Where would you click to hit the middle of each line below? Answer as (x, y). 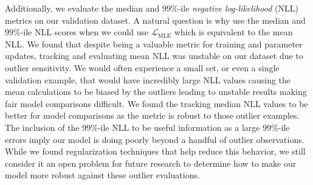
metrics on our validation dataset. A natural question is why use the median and (155, 20)
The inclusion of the (42, 127)
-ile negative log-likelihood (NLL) (238, 8)
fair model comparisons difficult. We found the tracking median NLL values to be (156, 103)
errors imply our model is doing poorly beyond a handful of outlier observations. (155, 139)
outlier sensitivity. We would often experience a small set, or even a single (142, 67)
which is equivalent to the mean (233, 32)
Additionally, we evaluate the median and (82, 8)
